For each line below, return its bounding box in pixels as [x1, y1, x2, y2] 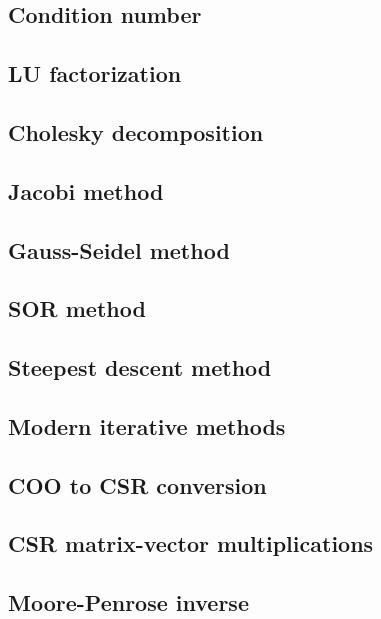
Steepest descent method [8, 352, 272, 383]
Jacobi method [8, 175, 164, 206]
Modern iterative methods [8, 410, 286, 441]
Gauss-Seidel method [8, 234, 230, 265]
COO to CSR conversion [8, 469, 267, 500]
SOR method [8, 293, 146, 324]
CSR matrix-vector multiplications [8, 528, 374, 559]
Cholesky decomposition [8, 116, 264, 147]
